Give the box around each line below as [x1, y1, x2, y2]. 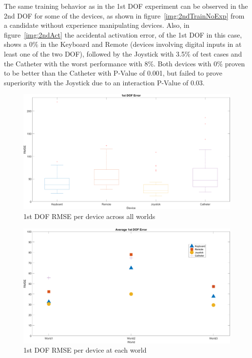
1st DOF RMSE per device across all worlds [23, 211, 155, 221]
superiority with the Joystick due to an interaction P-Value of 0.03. [4, 77, 205, 87]
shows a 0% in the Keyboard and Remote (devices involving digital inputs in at [4, 39, 242, 49]
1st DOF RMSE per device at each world [23, 345, 147, 355]
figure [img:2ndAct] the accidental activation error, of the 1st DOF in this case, [4, 29, 242, 40]
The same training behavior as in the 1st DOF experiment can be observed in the [4, 1, 248, 11]
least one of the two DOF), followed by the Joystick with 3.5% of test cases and [4, 48, 242, 59]
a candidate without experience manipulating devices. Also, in [4, 20, 190, 30]
